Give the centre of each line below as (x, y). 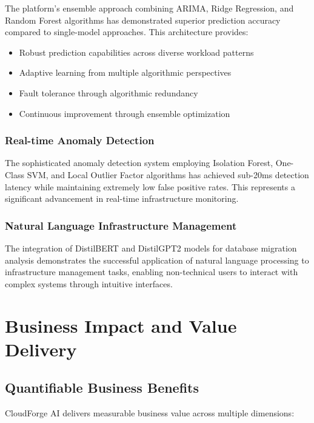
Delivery (41, 349)
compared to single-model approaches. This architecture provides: (127, 32)
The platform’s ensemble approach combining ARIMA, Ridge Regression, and (149, 8)
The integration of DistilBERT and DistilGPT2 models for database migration (151, 248)
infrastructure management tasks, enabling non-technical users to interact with (152, 272)
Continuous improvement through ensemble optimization (125, 113)
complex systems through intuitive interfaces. (89, 283)
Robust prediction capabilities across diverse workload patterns (136, 52)
